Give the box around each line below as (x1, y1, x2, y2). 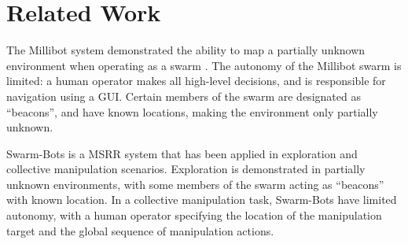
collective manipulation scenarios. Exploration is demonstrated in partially (6, 161, 366, 177)
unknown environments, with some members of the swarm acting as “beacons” (6, 176, 384, 192)
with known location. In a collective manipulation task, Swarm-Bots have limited (6, 191, 397, 208)
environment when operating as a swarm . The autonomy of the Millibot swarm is (6, 57, 402, 73)
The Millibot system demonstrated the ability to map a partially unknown (6, 42, 366, 58)
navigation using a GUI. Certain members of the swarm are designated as (6, 87, 361, 104)
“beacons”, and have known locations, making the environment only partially (6, 103, 378, 120)
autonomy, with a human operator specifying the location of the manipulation (6, 207, 382, 224)
